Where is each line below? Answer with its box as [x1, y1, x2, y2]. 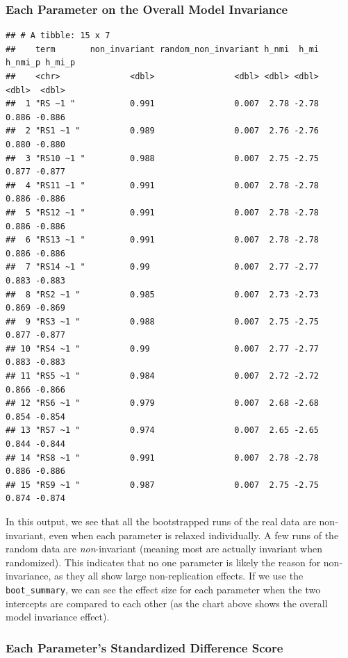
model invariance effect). [6, 609, 110, 624]
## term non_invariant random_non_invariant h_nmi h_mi [6, 44, 320, 54]
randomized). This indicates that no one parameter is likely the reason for [6, 554, 321, 569]
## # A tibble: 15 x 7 [6, 31, 110, 41]
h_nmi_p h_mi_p [6, 58, 76, 68]
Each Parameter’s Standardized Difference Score [6, 639, 283, 656]
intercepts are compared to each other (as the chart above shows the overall [6, 595, 328, 610]
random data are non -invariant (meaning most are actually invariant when [6, 541, 323, 556]
